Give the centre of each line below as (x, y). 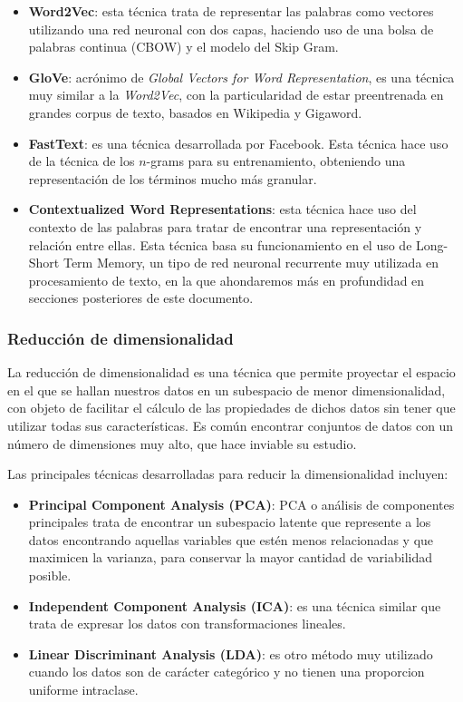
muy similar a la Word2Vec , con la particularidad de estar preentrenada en (236, 95)
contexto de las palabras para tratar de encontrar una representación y (225, 226)
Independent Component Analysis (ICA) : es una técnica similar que (235, 605)
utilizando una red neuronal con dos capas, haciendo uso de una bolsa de (231, 29)
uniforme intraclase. (83, 690)
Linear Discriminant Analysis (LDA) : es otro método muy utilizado (231, 653)
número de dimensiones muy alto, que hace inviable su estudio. (182, 443)
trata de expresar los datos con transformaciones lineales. (187, 624)
